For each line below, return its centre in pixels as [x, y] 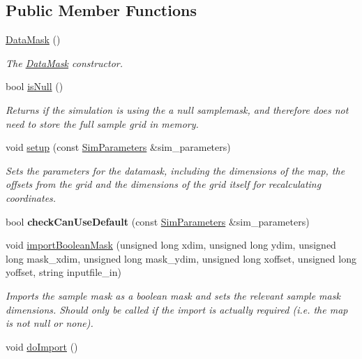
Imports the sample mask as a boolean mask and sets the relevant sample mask [173, 295]
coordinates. [31, 197]
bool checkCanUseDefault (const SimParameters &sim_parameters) [158, 221]
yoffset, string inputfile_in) [63, 272]
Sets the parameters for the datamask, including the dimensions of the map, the [175, 170]
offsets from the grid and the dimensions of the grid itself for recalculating [164, 184]
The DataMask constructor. [65, 63]
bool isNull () [35, 86]
